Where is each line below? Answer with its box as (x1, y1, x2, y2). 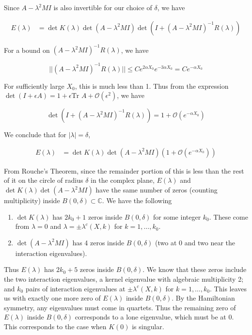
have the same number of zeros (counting (95, 185, 218, 195)
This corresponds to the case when (4, 321, 107, 331)
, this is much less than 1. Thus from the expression (75, 80, 229, 91)
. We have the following (102, 195, 172, 206)
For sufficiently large (4, 80, 64, 91)
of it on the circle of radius (4, 175, 83, 185)
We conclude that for (4, 129, 66, 140)
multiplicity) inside (4, 195, 60, 206)
